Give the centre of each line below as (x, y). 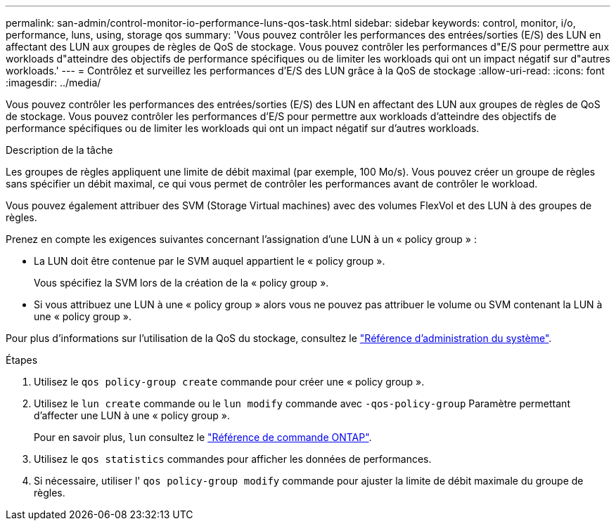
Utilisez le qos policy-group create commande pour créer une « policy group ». (229, 382)
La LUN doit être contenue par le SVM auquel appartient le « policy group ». (210, 261)
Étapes (22, 360)
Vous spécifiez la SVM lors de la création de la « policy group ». (181, 283)
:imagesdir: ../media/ (53, 83)
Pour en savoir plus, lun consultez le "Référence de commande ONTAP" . (203, 437)
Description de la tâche (59, 150)
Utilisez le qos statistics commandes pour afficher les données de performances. (233, 459)
